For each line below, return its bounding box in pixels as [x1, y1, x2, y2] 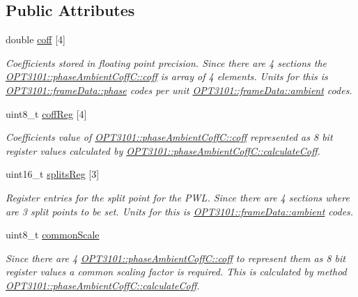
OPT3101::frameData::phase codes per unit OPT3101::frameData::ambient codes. [6, 82, 352, 97]
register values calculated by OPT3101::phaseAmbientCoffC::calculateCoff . [6, 143, 320, 158]
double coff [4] [6, 32, 65, 47]
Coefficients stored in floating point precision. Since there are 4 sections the [6, 55, 327, 70]
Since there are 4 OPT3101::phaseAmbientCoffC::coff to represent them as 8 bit [6, 250, 345, 265]
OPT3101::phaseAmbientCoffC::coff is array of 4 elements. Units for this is [6, 69, 328, 84]
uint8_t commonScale [6, 227, 100, 242]
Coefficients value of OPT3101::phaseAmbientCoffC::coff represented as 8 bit [6, 130, 333, 144]
